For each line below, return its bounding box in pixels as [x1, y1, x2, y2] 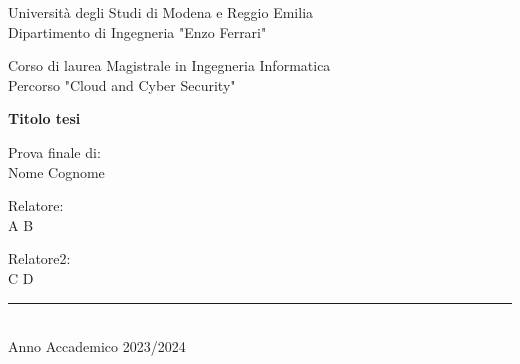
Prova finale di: [8, 141, 101, 162]
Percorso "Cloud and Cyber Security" [8, 74, 236, 95]
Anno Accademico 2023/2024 [8, 336, 186, 357]
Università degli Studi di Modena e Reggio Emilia [8, 2, 314, 22]
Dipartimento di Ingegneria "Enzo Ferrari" [8, 21, 267, 42]
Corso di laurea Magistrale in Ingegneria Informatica [8, 55, 331, 76]
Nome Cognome [8, 161, 105, 182]
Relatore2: [8, 248, 71, 269]
